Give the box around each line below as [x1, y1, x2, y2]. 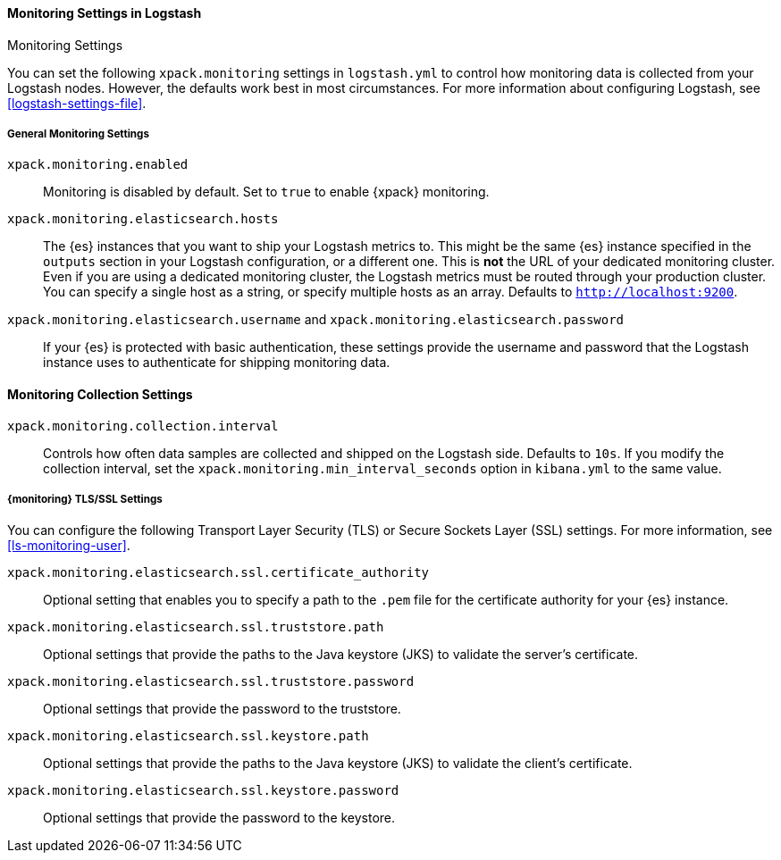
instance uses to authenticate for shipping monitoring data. [43, 355, 390, 371]
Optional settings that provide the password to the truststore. [43, 701, 401, 717]
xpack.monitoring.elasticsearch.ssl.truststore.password [7, 674, 415, 689]
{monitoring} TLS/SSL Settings [7, 493, 163, 505]
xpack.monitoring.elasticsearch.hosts [7, 212, 279, 227]
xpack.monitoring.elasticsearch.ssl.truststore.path [7, 620, 384, 635]
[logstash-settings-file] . [7, 95, 147, 111]
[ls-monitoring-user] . [7, 538, 130, 554]
